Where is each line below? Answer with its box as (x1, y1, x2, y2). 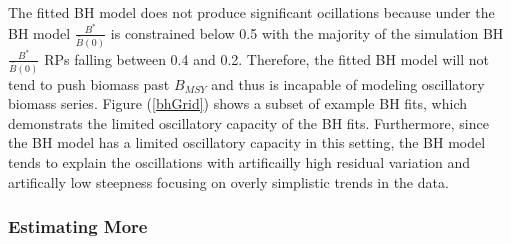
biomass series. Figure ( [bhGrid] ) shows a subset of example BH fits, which (8, 93, 468, 114)
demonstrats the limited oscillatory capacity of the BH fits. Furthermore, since (8, 112, 489, 133)
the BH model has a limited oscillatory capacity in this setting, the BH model (8, 132, 486, 153)
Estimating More (8, 214, 148, 239)
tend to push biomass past (8, 73, 170, 94)
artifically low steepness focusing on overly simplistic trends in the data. (8, 171, 449, 192)
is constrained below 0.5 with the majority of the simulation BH (110, 22, 504, 43)
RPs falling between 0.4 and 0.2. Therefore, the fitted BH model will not (44, 48, 489, 69)
